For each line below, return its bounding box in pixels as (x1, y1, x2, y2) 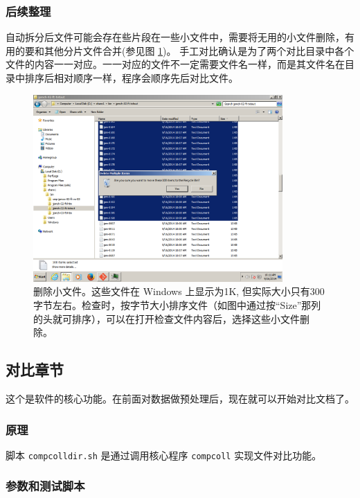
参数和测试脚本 (6, 477, 85, 495)
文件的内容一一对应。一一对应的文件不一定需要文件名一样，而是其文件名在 (6, 57, 345, 71)
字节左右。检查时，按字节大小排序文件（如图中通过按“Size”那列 (33, 298, 321, 312)
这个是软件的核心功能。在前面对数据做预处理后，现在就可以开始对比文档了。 (6, 391, 354, 406)
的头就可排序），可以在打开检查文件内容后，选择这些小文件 (33, 311, 300, 326)
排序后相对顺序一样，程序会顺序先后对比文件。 (24, 71, 238, 85)
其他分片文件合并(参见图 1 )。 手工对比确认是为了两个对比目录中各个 (44, 43, 354, 57)
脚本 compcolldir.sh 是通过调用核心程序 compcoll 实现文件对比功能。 (6, 447, 322, 462)
